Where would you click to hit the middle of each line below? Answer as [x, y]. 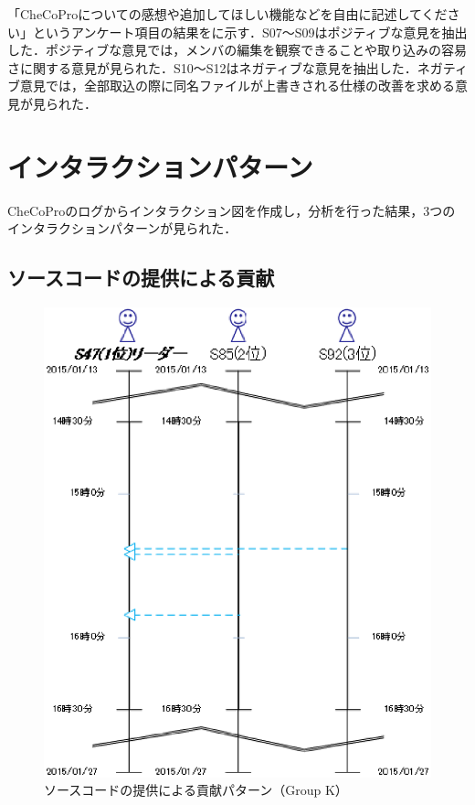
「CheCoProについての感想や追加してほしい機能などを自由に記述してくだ [227, 14]
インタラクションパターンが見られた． [122, 228]
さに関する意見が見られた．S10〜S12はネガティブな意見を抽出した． [212, 67]
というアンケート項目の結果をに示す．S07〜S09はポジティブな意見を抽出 [250, 32]
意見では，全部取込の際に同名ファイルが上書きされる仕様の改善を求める [237, 86]
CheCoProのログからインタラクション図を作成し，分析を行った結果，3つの [232, 210]
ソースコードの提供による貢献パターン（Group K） [196, 790]
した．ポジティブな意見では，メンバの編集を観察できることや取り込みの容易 [237, 50]
